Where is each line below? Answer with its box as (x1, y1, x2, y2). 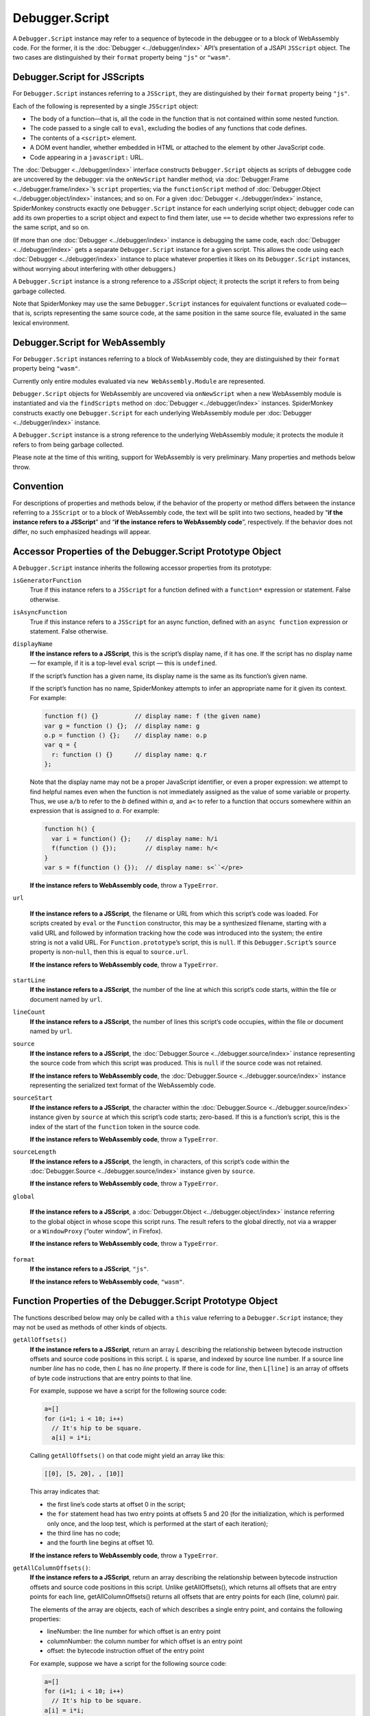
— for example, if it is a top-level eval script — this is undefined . (29, 659, 217, 667)
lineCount (12, 1008, 46, 1016)
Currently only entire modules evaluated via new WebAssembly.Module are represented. (12, 377, 265, 385)
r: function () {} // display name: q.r (51, 750, 207, 758)
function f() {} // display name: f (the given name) (44, 712, 262, 720)
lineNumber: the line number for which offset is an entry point (47, 1627, 221, 1636)
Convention (12, 480, 64, 492)
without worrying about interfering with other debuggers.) (12, 264, 176, 273)
